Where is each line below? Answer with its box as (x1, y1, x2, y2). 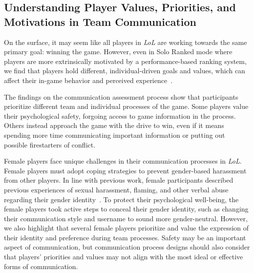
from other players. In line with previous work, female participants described (4, 175, 233, 185)
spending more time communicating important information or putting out (4, 129, 225, 140)
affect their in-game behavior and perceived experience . (4, 75, 173, 85)
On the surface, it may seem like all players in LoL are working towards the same (4, 37, 247, 47)
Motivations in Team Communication (4, 14, 196, 29)
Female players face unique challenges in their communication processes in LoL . (4, 156, 242, 166)
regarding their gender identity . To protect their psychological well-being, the (4, 194, 239, 204)
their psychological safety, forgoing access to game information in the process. (4, 110, 236, 121)
